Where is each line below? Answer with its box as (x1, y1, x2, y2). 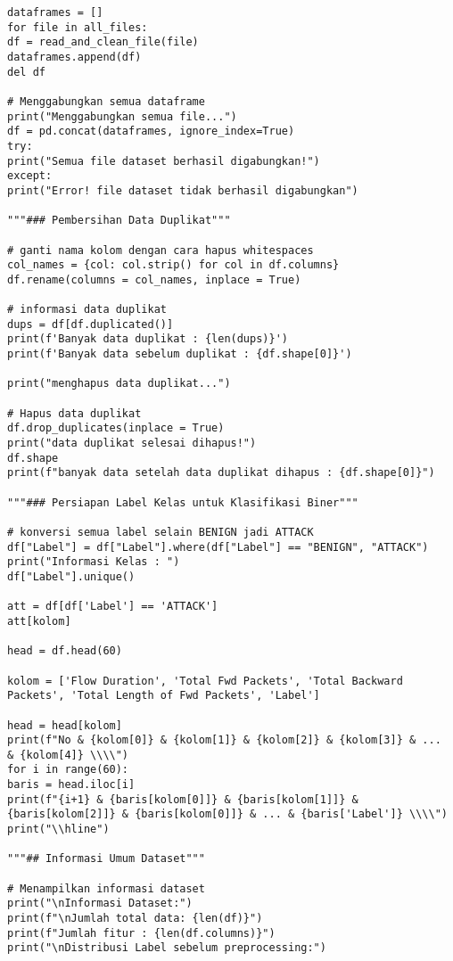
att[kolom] (7, 614, 71, 628)
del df (7, 65, 45, 78)
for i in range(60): (7, 763, 129, 776)
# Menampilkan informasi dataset (7, 882, 205, 895)
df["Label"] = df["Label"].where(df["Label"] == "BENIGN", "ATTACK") (7, 540, 429, 554)
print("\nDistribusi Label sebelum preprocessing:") (7, 941, 326, 955)
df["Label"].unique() (7, 570, 136, 583)
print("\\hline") (7, 823, 110, 836)
